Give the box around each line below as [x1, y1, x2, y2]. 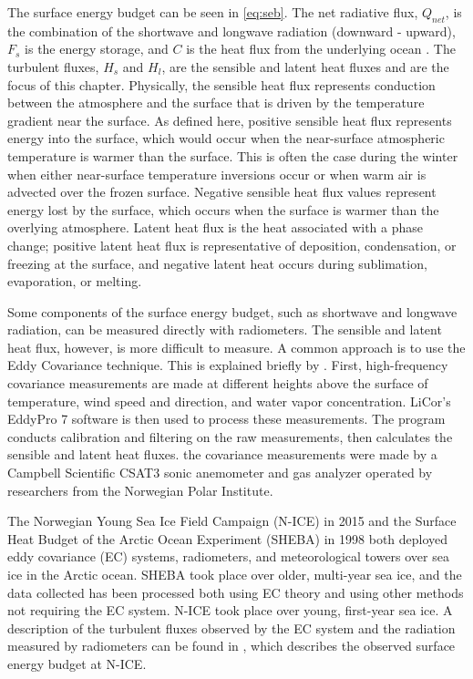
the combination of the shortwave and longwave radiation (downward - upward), [7, 21, 456, 40]
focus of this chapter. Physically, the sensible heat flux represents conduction [7, 75, 436, 94]
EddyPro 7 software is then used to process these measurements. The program [7, 409, 446, 428]
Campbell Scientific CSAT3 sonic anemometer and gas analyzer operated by [7, 463, 433, 482]
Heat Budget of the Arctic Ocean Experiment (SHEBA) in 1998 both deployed [7, 529, 448, 548]
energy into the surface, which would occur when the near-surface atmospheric [7, 129, 445, 148]
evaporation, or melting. [7, 272, 142, 291]
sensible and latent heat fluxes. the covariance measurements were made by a [7, 445, 437, 464]
